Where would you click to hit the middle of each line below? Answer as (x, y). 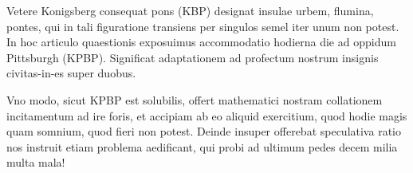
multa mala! (36, 162)
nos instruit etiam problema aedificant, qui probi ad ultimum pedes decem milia (202, 146)
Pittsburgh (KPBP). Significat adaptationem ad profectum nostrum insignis (193, 57)
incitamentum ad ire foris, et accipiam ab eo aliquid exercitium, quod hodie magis (207, 115)
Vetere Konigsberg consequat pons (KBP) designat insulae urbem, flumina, (190, 10)
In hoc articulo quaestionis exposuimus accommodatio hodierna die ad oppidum (201, 42)
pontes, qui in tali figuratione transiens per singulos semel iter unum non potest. (203, 26)
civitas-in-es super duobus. (71, 73)
